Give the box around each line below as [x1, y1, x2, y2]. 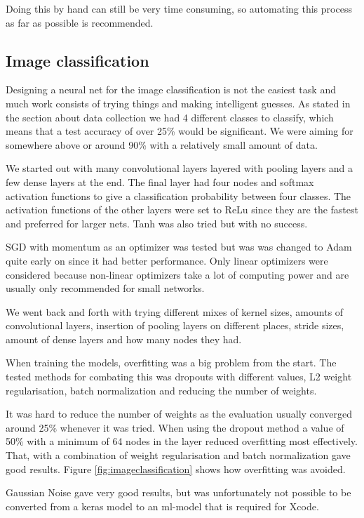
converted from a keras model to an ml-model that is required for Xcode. [6, 498, 319, 513]
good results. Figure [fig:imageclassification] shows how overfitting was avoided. [6, 461, 346, 476]
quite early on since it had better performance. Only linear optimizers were [6, 253, 328, 267]
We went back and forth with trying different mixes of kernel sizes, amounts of [6, 304, 344, 319]
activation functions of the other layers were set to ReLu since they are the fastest [6, 202, 358, 217]
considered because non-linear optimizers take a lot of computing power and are [6, 267, 349, 281]
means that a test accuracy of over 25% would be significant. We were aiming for [6, 124, 353, 138]
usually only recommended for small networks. [6, 281, 205, 295]
